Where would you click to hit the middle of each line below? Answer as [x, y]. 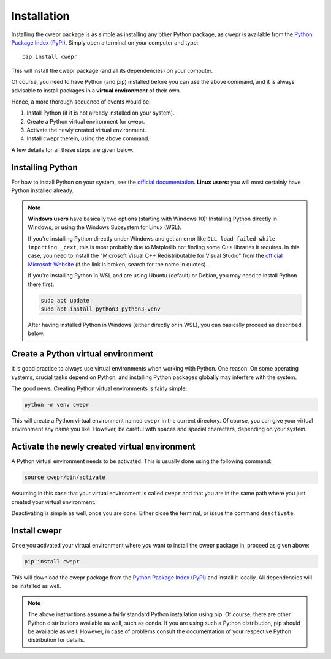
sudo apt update [65, 300]
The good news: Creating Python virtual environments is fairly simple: [99, 388]
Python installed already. [42, 190]
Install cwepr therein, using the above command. [88, 138]
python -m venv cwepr [57, 405]
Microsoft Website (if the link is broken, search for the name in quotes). [118, 264]
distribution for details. [56, 640]
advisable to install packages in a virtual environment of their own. [96, 90]
